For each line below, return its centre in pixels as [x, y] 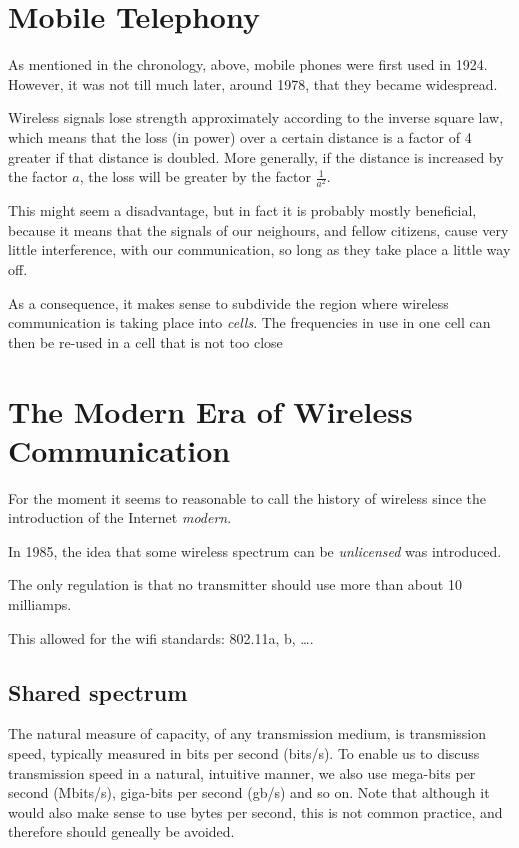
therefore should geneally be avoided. [121, 831]
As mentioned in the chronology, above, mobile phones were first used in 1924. [248, 64]
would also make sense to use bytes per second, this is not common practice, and [255, 811]
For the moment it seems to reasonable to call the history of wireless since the [247, 497]
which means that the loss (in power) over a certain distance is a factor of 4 [240, 136]
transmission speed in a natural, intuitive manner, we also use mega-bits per [242, 772]
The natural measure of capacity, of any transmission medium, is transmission [247, 733]
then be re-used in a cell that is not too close [145, 341]
